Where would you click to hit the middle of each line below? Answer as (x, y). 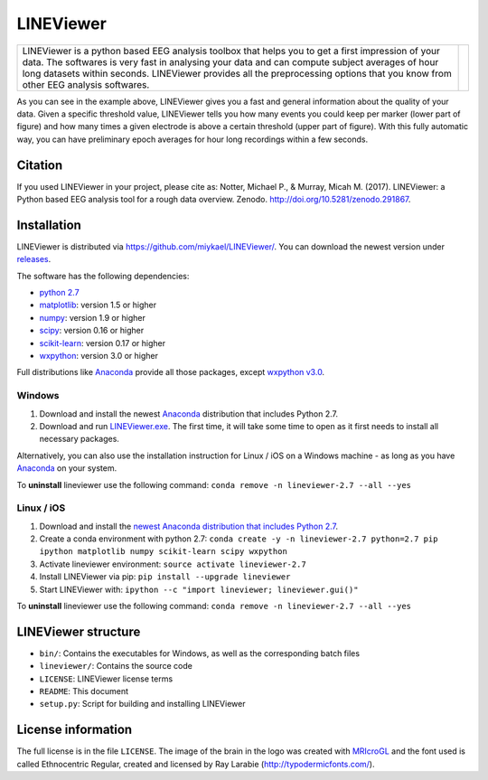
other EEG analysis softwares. (86, 84)
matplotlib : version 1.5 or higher (98, 305)
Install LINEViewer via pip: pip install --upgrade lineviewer (165, 577)
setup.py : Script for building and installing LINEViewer (142, 704)
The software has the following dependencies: (103, 276)
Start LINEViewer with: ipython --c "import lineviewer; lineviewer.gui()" (199, 589)
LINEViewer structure (79, 631)
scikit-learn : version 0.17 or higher (103, 343)
